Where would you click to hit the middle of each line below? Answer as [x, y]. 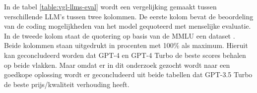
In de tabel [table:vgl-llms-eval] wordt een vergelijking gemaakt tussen [110, 6]
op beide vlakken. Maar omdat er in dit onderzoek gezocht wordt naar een [117, 65]
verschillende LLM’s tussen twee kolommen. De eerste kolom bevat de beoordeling [129, 16]
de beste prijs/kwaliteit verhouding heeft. [67, 84]
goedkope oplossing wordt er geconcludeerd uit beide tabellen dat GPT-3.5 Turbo [128, 74]
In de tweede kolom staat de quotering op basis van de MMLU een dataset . [120, 35]
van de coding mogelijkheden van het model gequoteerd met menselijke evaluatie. [128, 26]
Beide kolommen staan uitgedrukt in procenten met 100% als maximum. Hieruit [126, 45]
